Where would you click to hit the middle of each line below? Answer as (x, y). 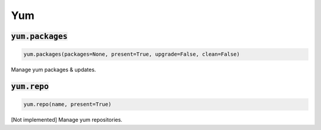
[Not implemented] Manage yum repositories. (67, 120)
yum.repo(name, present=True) (67, 104)
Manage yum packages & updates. (53, 70)
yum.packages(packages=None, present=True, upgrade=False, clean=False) (132, 54)
